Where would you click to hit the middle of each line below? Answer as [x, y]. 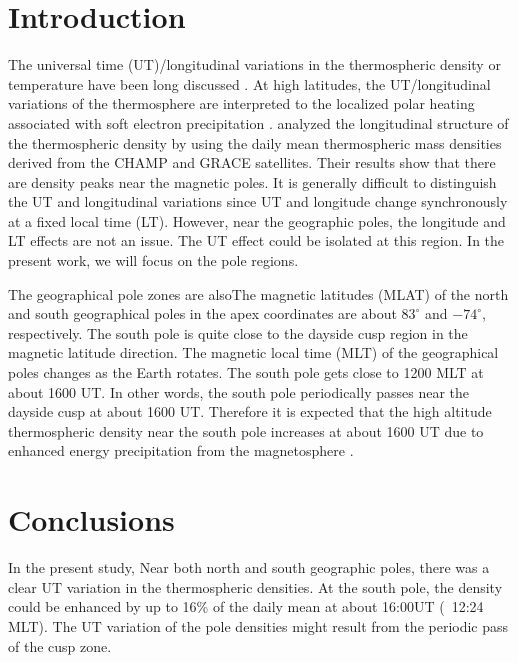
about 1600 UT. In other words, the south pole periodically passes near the [238, 391]
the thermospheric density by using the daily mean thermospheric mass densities [255, 142]
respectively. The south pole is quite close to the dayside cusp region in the [238, 332]
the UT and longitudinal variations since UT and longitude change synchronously [258, 201]
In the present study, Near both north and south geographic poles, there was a [249, 567]
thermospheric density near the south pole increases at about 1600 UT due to [246, 430]
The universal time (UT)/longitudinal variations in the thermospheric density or [254, 64]
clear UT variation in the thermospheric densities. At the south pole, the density [255, 586]
